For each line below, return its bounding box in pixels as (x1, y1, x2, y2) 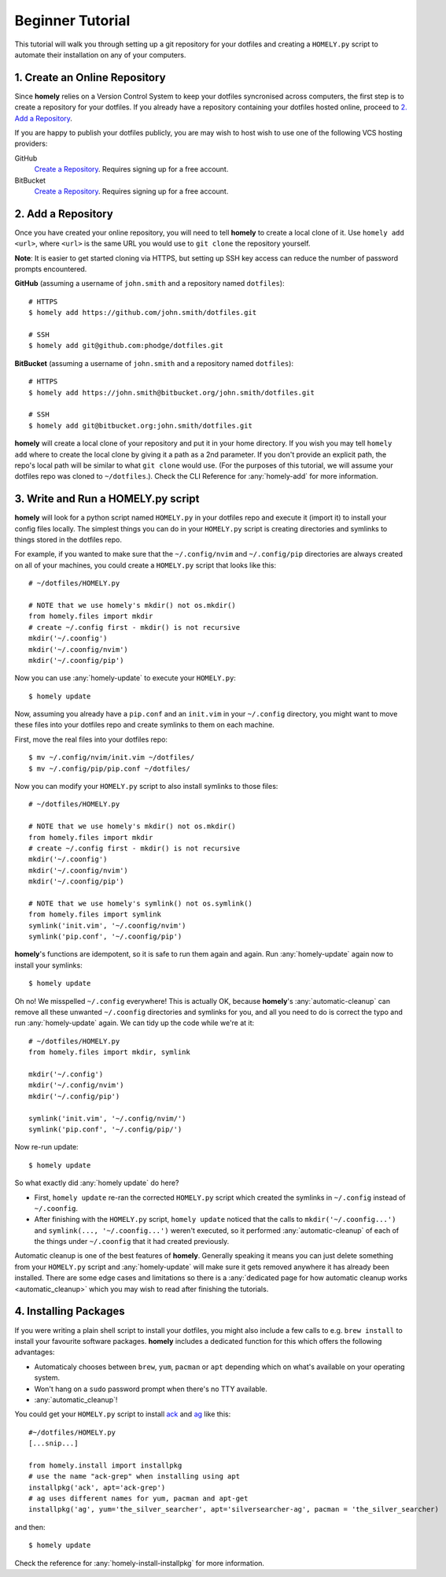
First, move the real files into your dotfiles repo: (14, 735, 168, 744)
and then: (14, 1522, 46, 1531)
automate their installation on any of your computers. (14, 50, 186, 59)
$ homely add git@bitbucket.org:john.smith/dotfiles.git (28, 421, 253, 430)
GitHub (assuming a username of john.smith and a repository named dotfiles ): (14, 279, 285, 288)
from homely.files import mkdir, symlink (28, 1048, 190, 1057)
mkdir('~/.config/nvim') (28, 1081, 124, 1090)
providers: (14, 139, 48, 149)
